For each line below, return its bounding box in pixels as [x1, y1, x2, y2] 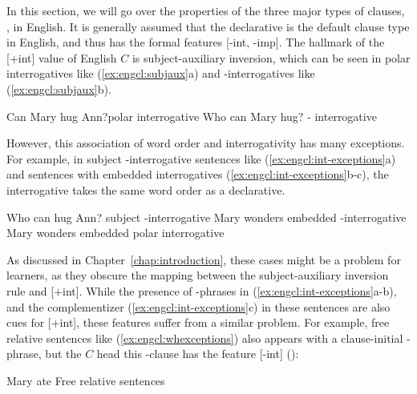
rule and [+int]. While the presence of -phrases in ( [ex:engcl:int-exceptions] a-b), [6, 282, 397, 299]
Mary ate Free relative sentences [6, 372, 165, 388]
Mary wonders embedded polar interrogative [6, 224, 225, 241]
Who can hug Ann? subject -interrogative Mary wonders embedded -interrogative [6, 208, 407, 225]
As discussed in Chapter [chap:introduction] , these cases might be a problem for [6, 251, 401, 267]
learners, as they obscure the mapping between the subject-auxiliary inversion [6, 267, 389, 283]
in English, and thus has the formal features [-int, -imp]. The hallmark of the [6, 34, 385, 50]
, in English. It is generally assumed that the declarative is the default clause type [6, 18, 410, 34]
